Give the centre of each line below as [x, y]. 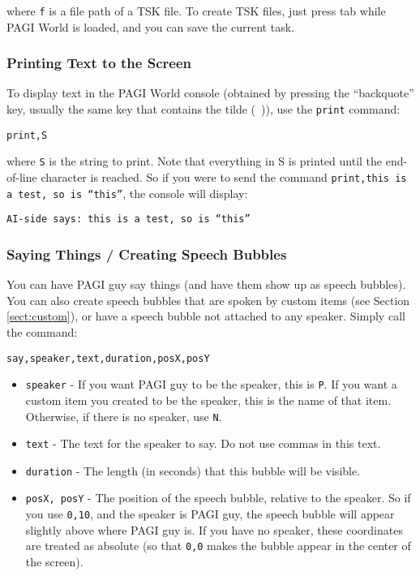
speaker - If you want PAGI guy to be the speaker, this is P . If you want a [211, 384]
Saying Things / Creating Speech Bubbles [147, 254]
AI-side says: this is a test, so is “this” [129, 219]
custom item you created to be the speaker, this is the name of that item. [208, 400]
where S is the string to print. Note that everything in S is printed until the [195, 161]
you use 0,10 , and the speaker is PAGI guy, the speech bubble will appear [210, 514]
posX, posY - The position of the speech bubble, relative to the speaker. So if [218, 498]
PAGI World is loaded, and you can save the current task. [150, 26]
